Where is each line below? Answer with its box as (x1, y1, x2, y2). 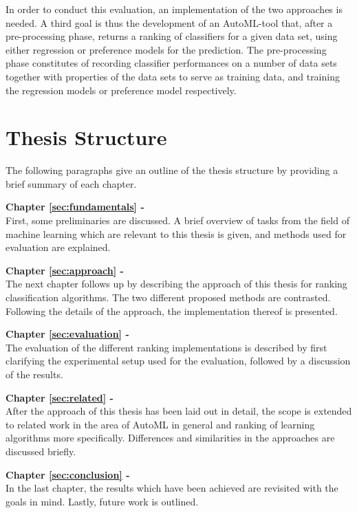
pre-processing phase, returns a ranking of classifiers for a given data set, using (6, 29, 338, 43)
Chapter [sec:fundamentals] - (6, 199, 144, 214)
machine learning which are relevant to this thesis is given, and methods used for (6, 226, 347, 241)
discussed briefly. (6, 444, 76, 458)
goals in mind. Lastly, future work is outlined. (6, 494, 199, 508)
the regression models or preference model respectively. (6, 83, 237, 97)
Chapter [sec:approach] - (6, 263, 124, 277)
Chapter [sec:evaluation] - (6, 327, 129, 341)
